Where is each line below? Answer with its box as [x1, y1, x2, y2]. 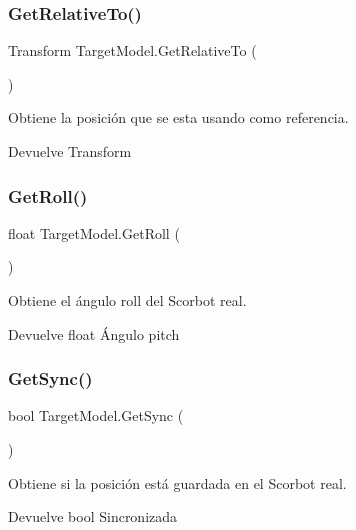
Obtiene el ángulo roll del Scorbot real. [8, 290, 247, 310]
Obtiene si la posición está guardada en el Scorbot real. [8, 472, 347, 493]
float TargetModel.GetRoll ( [8, 222, 180, 243]
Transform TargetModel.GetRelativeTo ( [8, 40, 257, 61]
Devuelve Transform [8, 141, 132, 161]
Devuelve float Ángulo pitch [8, 323, 180, 344]
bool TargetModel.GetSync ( [8, 405, 184, 426]
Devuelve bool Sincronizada [8, 506, 178, 527]
